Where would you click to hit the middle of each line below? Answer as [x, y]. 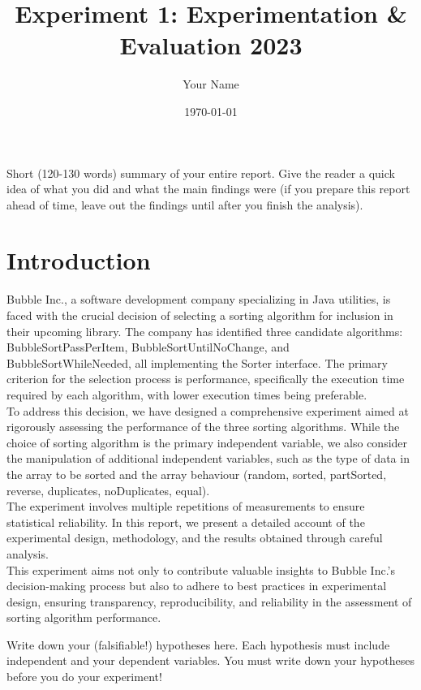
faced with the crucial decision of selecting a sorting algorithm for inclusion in [200, 315]
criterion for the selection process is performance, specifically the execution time [206, 379]
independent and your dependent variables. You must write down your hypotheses [210, 660]
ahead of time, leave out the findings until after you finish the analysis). [185, 204]
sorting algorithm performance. [84, 617]
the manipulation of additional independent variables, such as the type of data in [208, 458]
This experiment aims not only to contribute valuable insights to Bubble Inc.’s [201, 569]
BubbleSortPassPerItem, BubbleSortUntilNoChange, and [148, 347]
